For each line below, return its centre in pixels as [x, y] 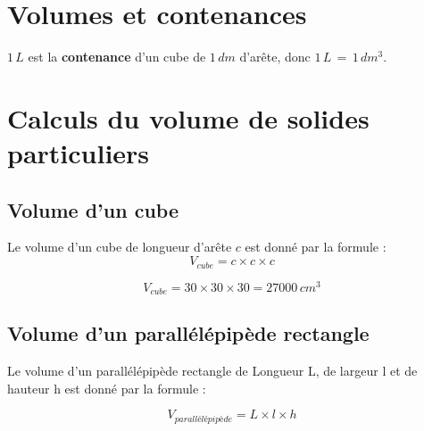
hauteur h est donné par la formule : [107, 388]
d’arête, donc [275, 57]
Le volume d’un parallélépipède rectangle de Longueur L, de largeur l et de [212, 371]
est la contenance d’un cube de [117, 57]
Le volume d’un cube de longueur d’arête [120, 247]
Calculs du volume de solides [188, 117]
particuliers [79, 153]
